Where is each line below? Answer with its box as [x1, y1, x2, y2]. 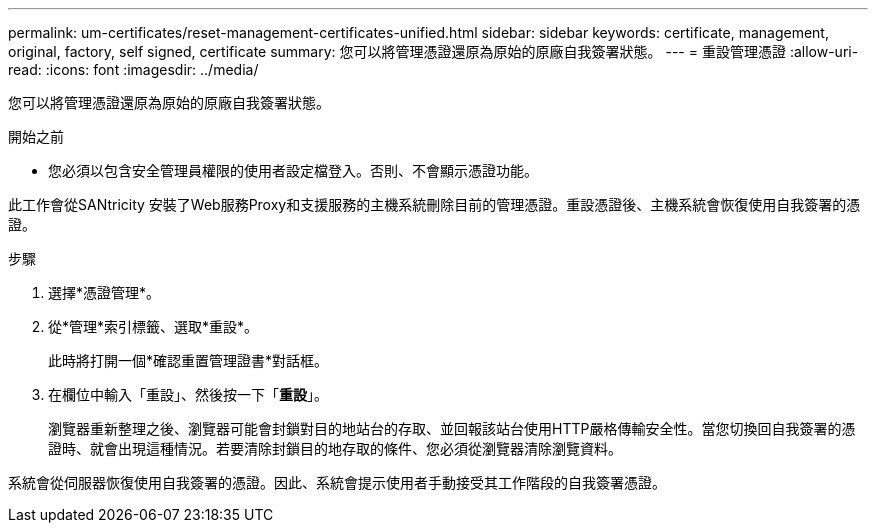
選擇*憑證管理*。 [48, 284, 161, 301]
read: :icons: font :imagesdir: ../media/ [8, 61, 259, 78]
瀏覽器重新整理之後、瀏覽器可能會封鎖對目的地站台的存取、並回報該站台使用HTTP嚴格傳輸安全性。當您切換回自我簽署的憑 [48, 420, 856, 437]
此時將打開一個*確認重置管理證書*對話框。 [48, 352, 329, 369]
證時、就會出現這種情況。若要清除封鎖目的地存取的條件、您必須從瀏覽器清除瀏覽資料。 [48, 440, 622, 457]
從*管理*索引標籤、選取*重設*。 [48, 318, 259, 335]
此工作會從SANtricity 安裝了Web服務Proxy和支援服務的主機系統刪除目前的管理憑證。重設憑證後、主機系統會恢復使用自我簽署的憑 [8, 196, 861, 213]
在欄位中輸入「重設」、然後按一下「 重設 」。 [48, 386, 328, 403]
